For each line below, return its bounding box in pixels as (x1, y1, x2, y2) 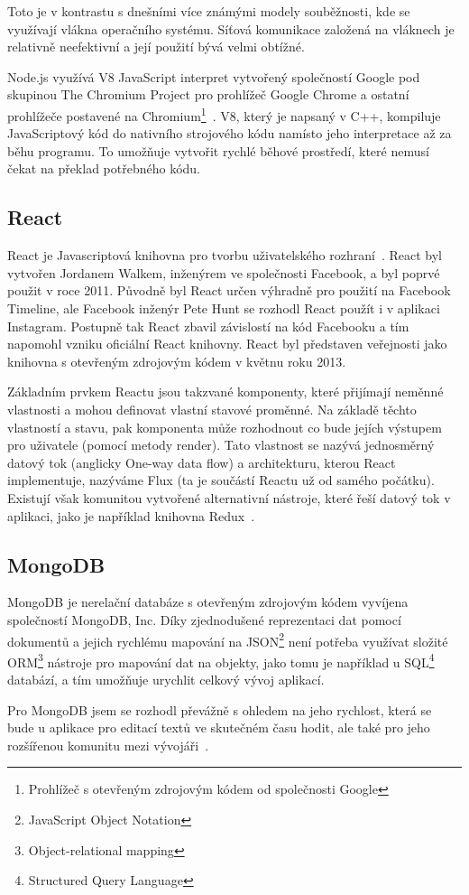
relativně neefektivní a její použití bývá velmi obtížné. (7, 37, 305, 56)
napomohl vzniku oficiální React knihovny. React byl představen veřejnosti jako (7, 334, 447, 353)
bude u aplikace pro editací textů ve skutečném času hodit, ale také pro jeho (7, 718, 430, 737)
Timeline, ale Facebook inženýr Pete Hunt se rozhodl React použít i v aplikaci (7, 298, 440, 317)
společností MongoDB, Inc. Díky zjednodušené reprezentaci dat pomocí (7, 610, 401, 629)
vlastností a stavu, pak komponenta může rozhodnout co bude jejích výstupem (7, 417, 442, 436)
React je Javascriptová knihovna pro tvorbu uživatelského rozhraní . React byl (7, 246, 442, 265)
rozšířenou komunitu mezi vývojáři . (7, 735, 209, 754)
